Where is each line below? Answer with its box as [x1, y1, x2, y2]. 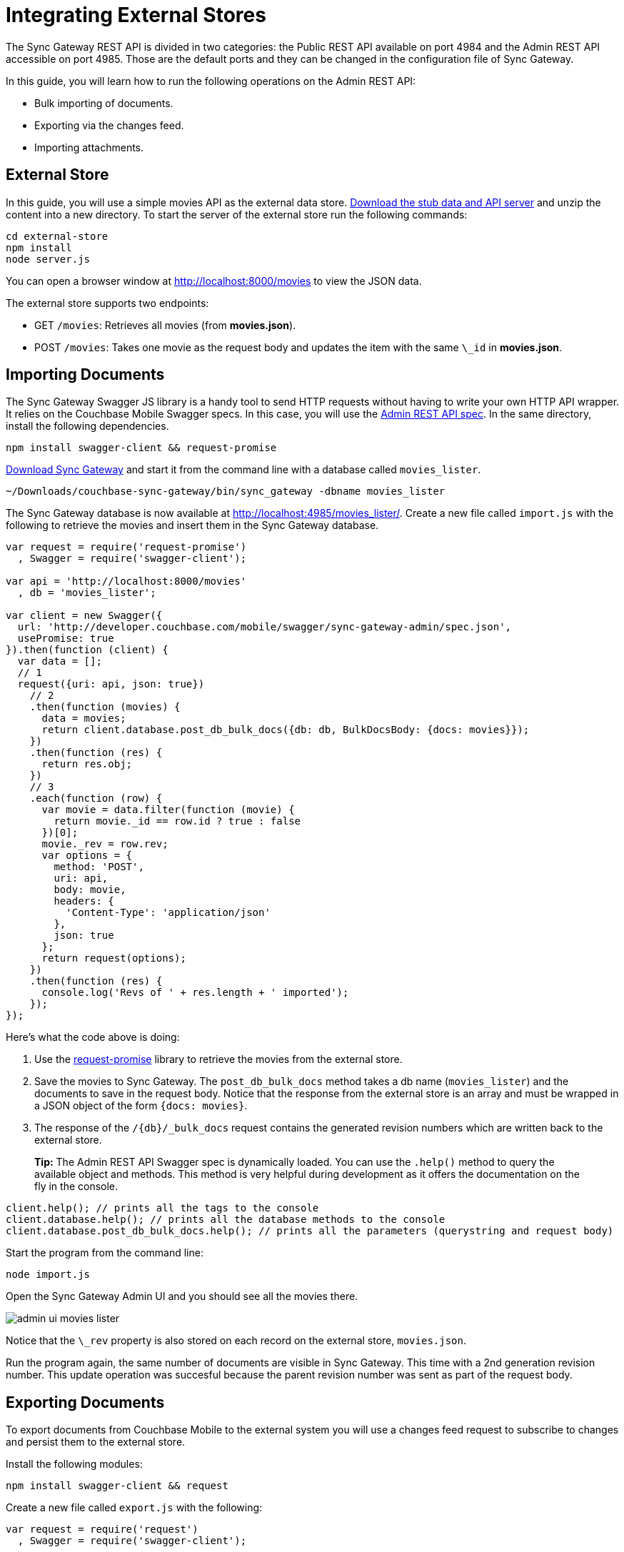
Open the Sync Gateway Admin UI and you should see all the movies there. [6, 1290, 358, 1303]
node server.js [6, 253, 91, 265]
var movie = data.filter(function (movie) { [41, 804, 295, 816]
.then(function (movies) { [29, 701, 181, 713]
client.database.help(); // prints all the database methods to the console [6, 1214, 446, 1226]
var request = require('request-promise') [6, 541, 247, 553]
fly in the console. [34, 1180, 119, 1193]
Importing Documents [6, 366, 165, 384]
